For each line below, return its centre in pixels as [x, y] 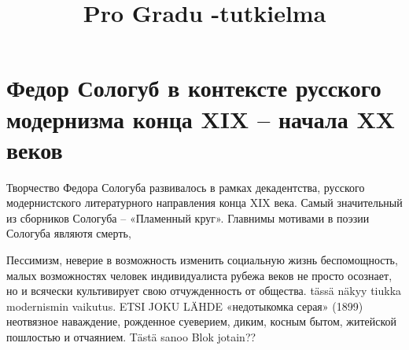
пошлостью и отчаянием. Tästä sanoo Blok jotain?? [131, 337]
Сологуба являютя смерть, [69, 233]
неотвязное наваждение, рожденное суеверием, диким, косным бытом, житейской [202, 321]
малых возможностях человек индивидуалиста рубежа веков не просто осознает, [199, 275]
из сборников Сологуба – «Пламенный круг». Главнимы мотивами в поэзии [188, 217]
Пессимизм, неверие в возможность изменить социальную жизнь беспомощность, [202, 260]
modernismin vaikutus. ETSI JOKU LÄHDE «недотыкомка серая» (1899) [185, 306]
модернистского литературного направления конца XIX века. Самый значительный [204, 203]
